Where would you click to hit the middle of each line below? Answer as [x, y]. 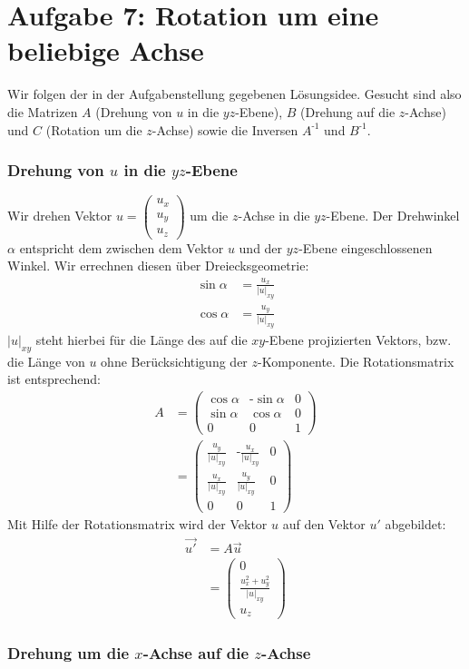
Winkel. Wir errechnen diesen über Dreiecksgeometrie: [158, 266]
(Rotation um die [94, 129]
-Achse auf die [196, 653]
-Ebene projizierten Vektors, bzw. [358, 340]
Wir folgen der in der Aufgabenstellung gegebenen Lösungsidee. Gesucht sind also [234, 94]
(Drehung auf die [348, 111]
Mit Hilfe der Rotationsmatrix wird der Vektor [137, 524]
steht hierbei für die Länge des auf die [142, 340]
